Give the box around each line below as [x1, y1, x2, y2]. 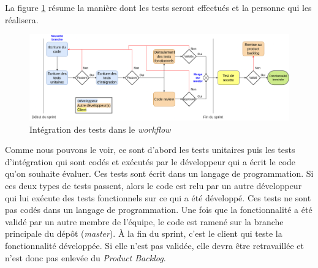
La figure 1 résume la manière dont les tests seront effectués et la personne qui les [5, 1, 312, 13]
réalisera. [5, 13, 39, 26]
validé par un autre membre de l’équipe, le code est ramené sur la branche [5, 215, 284, 228]
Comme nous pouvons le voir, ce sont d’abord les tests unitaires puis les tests [5, 143, 295, 156]
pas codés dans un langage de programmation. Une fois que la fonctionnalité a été [5, 203, 312, 216]
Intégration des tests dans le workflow [29, 122, 171, 135]
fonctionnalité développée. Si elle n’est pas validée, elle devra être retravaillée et [5, 239, 304, 251]
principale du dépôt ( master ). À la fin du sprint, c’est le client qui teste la [5, 227, 282, 240]
